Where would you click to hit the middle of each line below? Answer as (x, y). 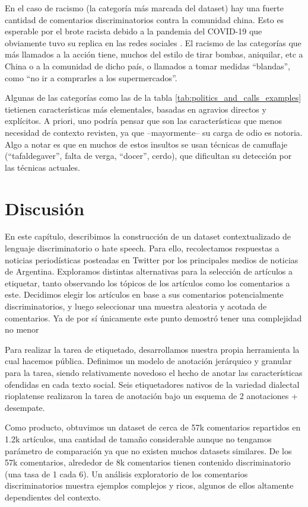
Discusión (45, 208)
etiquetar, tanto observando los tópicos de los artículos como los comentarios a (147, 283)
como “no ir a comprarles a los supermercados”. (91, 77)
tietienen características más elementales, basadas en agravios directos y (136, 109)
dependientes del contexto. (53, 497)
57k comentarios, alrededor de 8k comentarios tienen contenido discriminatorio (148, 462)
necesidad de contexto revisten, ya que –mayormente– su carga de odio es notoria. (154, 132)
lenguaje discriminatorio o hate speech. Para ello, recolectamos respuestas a (142, 248)
